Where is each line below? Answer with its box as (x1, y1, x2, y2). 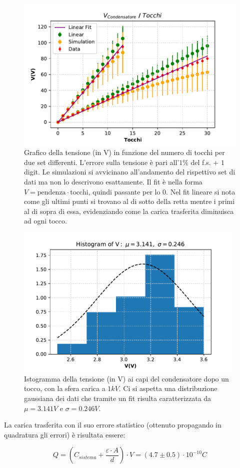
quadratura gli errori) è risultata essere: (4, 429, 125, 439)
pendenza (37, 188, 66, 196)
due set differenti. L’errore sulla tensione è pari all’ (24, 156, 179, 167)
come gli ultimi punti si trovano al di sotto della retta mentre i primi (24, 196, 235, 206)
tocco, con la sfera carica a (24, 383, 105, 393)
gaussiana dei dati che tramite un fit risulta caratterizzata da (24, 392, 211, 403)
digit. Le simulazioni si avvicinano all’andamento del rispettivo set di (24, 166, 235, 177)
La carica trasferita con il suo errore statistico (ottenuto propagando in (4, 419, 221, 430)
